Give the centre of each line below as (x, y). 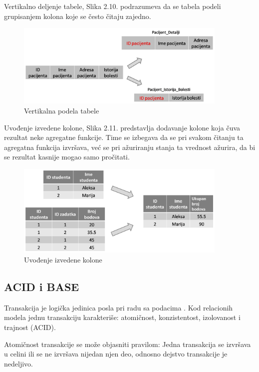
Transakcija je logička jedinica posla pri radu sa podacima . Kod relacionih (119, 307)
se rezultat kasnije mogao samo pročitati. (67, 157)
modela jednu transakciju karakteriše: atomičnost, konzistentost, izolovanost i (122, 317)
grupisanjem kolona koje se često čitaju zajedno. (78, 16)
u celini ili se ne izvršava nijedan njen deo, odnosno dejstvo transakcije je (116, 354)
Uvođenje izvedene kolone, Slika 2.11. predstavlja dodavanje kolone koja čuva (122, 127)
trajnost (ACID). (30, 327)
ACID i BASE (42, 286)
